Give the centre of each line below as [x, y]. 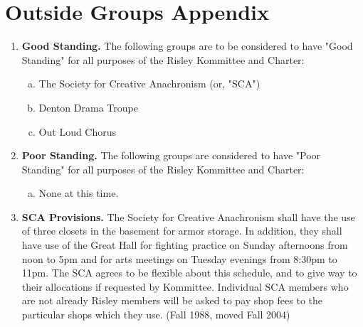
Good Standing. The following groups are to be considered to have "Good [187, 46]
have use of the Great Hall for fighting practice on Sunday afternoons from [185, 245]
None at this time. [79, 193]
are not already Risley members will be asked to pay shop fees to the [172, 300]
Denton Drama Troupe [88, 107]
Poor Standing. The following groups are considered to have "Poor [171, 155]
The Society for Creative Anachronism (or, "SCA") [149, 84]
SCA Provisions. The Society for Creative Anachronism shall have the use [188, 216]
